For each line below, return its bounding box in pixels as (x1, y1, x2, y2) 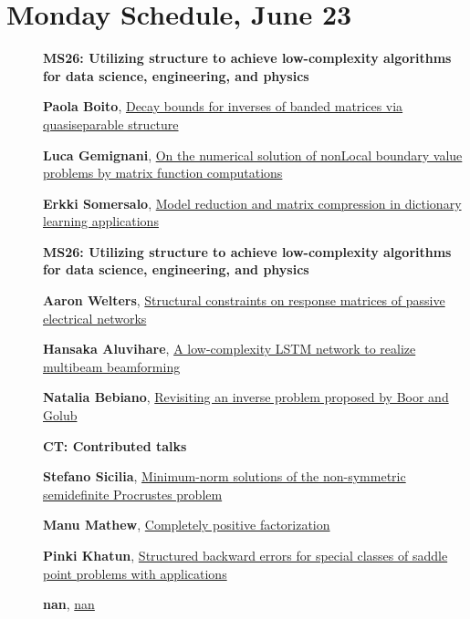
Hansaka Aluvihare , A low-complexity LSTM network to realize (43, 339, 416, 358)
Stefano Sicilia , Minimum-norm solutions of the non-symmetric (43, 467, 406, 486)
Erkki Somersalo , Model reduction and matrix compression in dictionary (43, 193, 462, 212)
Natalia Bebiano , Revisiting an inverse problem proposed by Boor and (43, 387, 449, 407)
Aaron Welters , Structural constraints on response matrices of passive (43, 291, 445, 310)
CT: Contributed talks (43, 436, 187, 455)
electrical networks (43, 308, 147, 327)
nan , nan (43, 594, 95, 614)
